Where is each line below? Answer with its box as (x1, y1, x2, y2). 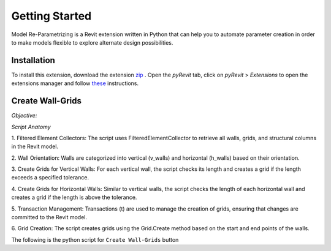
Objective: (11, 112, 37, 119)
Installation (11, 55, 55, 66)
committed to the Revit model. (11, 214, 88, 221)
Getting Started (11, 9, 92, 23)
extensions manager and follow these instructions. (11, 80, 139, 87)
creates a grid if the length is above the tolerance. (11, 193, 137, 201)
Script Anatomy (11, 123, 51, 130)
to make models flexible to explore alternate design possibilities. (11, 39, 173, 46)
